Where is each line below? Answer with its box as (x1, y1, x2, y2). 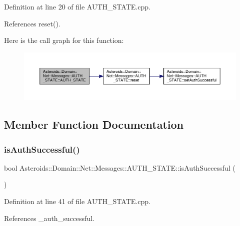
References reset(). (4, 18, 60, 28)
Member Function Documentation (4, 117, 184, 132)
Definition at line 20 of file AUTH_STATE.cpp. (4, 1, 150, 11)
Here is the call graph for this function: (4, 35, 124, 45)
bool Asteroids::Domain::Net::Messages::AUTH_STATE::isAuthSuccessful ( (4, 162, 235, 173)
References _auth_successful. (4, 213, 94, 223)
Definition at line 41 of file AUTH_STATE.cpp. (4, 196, 150, 207)
